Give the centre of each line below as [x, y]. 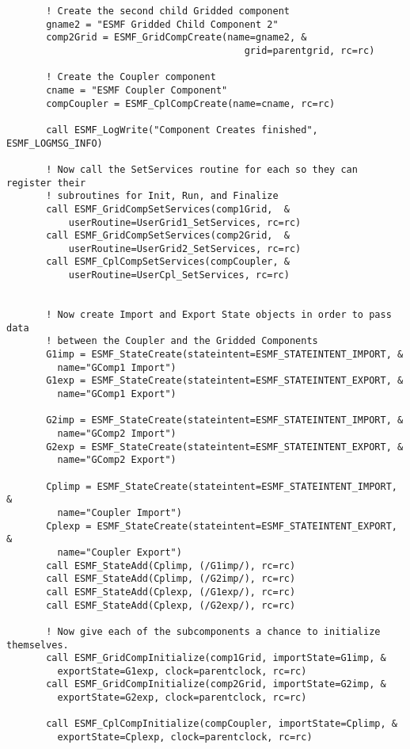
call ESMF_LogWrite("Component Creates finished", [182, 130]
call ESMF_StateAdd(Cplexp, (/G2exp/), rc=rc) [171, 605]
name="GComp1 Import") [117, 367]
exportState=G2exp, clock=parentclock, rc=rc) [182, 698]
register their [46, 183]
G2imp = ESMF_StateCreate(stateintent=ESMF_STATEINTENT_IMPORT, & [225, 420]
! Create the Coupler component [131, 77]
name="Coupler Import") [120, 512]
